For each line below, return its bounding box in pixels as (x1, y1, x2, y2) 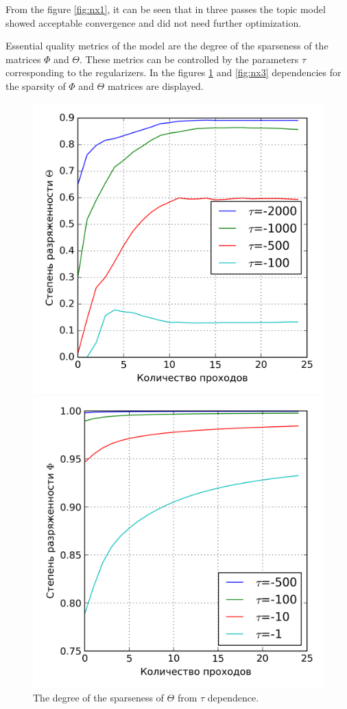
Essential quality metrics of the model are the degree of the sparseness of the (5, 38, 328, 53)
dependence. (207, 690, 259, 704)
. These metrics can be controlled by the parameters (80, 51, 299, 66)
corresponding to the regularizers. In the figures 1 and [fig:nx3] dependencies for (5, 65, 342, 80)
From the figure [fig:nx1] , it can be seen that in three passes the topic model (5, 2, 326, 16)
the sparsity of (5, 78, 66, 93)
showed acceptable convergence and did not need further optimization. (5, 15, 302, 30)
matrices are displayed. (107, 78, 204, 93)
